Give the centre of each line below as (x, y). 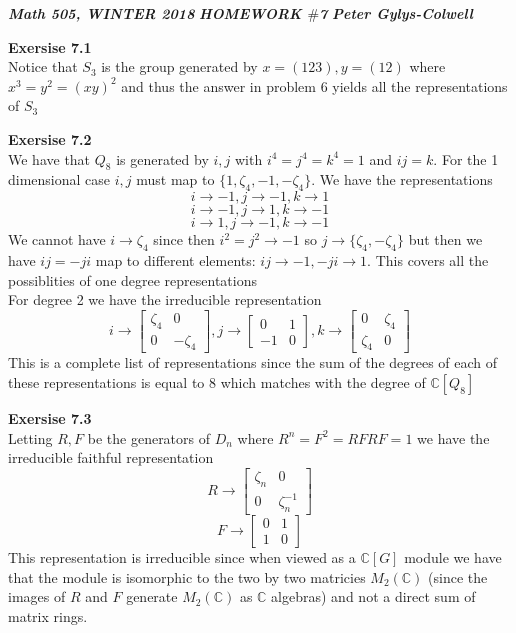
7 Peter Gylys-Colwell (396, 13)
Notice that (43, 66)
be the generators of (149, 437)
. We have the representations (402, 179)
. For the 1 (466, 158)
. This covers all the (428, 259)
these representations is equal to (106, 381)
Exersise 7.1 (50, 46)
